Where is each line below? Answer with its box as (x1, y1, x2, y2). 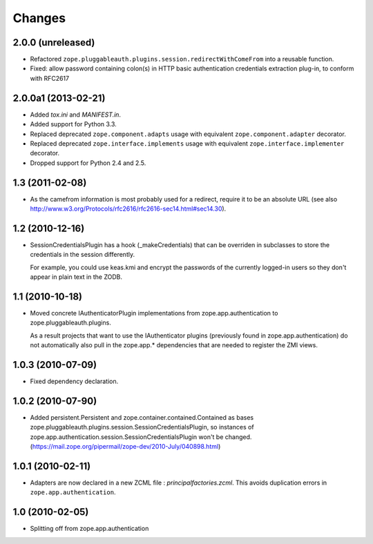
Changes (12, 10, 66, 26)
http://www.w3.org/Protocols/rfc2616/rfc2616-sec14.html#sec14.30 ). (30, 204, 227, 213)
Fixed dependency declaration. (30, 377, 119, 386)
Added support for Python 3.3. (30, 120, 117, 128)
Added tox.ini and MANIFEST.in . (30, 110, 121, 119)
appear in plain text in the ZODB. (30, 273, 123, 281)
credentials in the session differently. (30, 251, 135, 259)
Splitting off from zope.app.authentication (30, 525, 149, 533)
